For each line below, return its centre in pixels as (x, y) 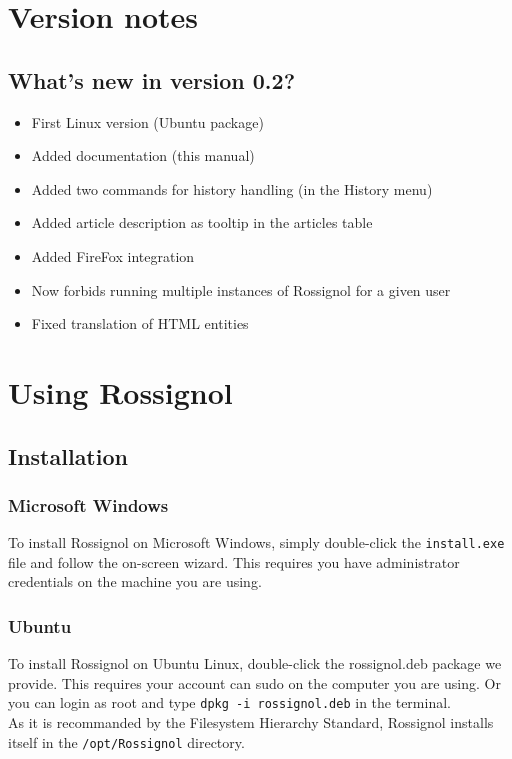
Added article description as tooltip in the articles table (202, 222)
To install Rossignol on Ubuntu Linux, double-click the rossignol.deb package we (255, 663)
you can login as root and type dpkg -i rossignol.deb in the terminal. (229, 702)
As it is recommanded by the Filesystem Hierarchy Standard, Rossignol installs (251, 722)
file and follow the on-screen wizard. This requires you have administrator (234, 561)
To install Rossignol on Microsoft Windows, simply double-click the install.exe (256, 542)
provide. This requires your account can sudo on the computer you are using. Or (254, 682)
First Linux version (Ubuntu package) (147, 121)
